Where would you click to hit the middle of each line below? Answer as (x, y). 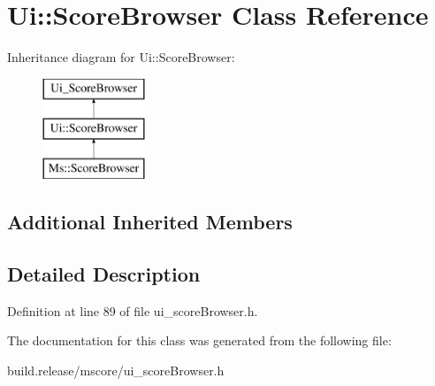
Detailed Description (104, 273)
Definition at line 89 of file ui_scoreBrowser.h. (133, 310)
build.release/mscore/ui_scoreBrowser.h (116, 370)
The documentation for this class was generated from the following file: (199, 340)
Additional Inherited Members (150, 222)
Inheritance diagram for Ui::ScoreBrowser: (121, 57)
